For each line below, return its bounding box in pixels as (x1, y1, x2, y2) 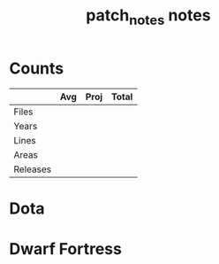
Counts (9, 58, 64, 78)
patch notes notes (86, 5, 211, 28)
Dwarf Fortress (9, 238, 122, 259)
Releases (13, 163, 51, 175)
